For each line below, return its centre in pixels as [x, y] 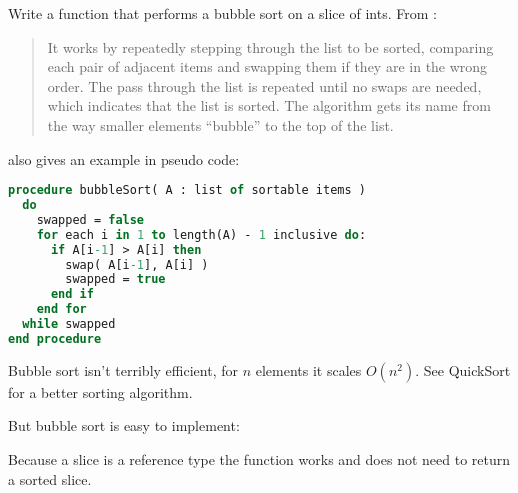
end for [61, 309]
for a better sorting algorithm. [100, 391]
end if [72, 294]
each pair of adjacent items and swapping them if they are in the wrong [267, 66]
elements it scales [308, 369]
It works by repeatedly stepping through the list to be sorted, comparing [270, 46]
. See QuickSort [463, 369]
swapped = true [115, 279]
